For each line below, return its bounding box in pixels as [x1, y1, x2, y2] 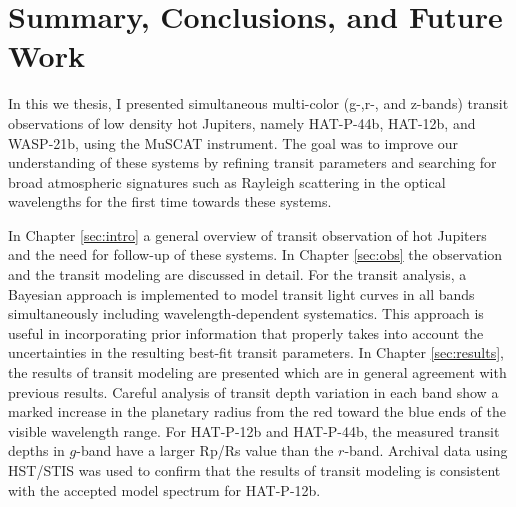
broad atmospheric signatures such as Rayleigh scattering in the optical [8, 171, 446, 192]
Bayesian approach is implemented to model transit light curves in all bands [8, 283, 475, 304]
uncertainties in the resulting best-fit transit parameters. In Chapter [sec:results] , [8, 342, 504, 363]
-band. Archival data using [344, 440, 508, 461]
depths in [8, 440, 65, 461]
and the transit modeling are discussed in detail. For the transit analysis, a [8, 264, 467, 285]
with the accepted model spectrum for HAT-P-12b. [8, 479, 321, 500]
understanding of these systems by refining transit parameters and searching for [8, 152, 497, 173]
